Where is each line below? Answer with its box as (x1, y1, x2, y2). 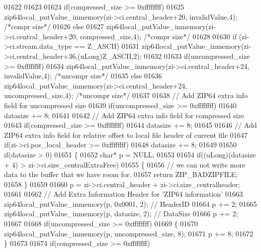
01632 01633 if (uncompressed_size (144, 50, 250, 61)
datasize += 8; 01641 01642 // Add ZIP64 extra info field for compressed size (4, 110, 244, 120)
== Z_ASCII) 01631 (74, 41, 139, 51)
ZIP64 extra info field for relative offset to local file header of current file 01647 (4, 129, 248, 140)
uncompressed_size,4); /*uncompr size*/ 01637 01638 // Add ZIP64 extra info (4, 90, 248, 101)
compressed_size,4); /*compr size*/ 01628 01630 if (79, 31, 237, 41)
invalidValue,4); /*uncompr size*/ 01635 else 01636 (4, 70, 162, 81)
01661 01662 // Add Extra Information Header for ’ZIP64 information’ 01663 (4, 189, 243, 199)
